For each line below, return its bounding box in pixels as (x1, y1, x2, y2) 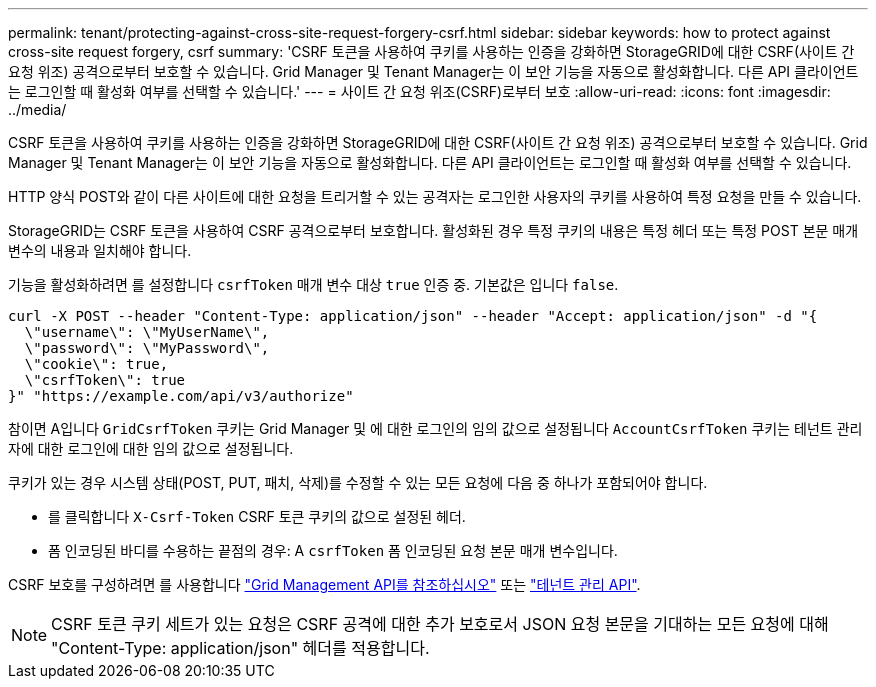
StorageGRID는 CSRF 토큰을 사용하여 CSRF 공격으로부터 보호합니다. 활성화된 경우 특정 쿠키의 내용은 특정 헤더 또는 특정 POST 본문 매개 (8, 222, 859, 239)
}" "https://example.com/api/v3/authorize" (8, 388, 354, 404)
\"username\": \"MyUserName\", (24, 324, 270, 340)
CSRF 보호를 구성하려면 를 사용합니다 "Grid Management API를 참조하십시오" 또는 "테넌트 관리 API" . (8, 576, 641, 593)
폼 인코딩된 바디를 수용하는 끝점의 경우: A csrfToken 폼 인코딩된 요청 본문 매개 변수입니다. (48, 542, 618, 559)
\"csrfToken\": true (24, 372, 186, 388)
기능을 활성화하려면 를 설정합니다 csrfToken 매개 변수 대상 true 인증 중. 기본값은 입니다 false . (8, 276, 619, 293)
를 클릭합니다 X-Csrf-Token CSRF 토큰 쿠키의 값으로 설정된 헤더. (48, 508, 466, 525)
